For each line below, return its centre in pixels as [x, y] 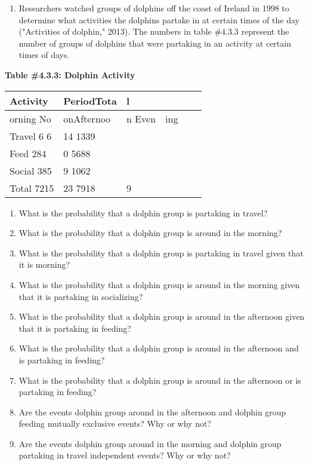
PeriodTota [90, 100]
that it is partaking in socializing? [81, 296]
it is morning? [44, 264]
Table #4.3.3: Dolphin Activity [70, 74]
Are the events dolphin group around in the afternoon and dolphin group [152, 412]
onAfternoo [87, 118]
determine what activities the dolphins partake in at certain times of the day [159, 19]
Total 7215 [32, 188]
